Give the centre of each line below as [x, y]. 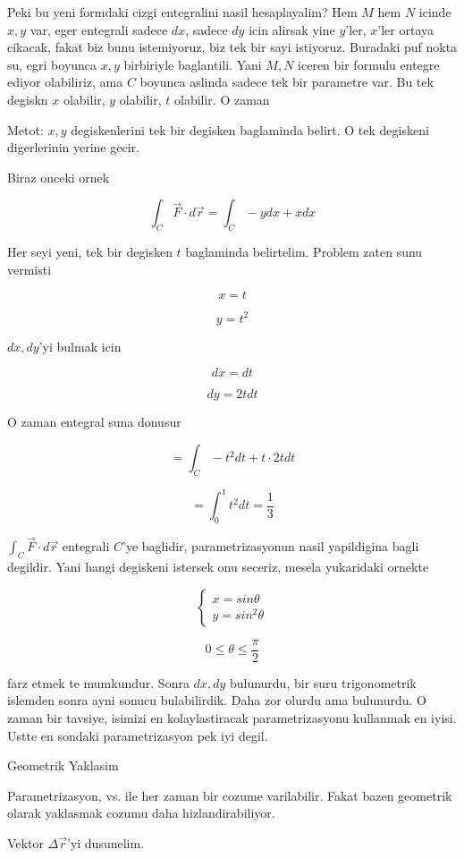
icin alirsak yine [292, 29]
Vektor [25, 842]
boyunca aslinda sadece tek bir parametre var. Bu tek [287, 82]
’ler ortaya [406, 29]
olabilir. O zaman [222, 99]
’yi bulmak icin [80, 346]
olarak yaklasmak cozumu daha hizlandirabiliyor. [141, 813]
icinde [435, 12]
